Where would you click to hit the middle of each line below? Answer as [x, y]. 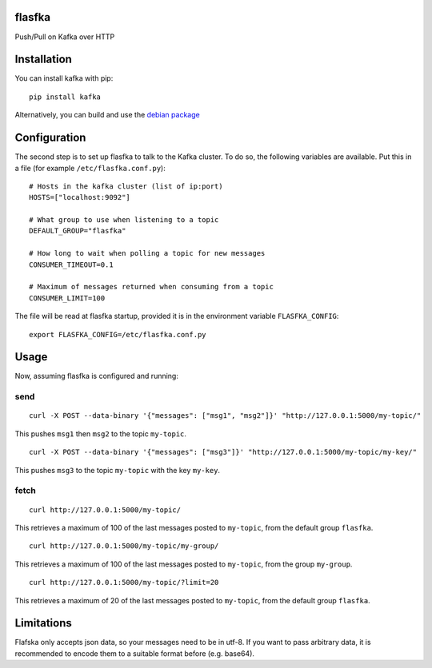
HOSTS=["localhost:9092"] [80, 197]
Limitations [43, 623]
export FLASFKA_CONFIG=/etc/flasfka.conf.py [118, 334]
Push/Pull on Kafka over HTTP [65, 37]
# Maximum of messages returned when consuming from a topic [151, 287]
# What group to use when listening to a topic [124, 220]
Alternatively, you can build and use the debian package [107, 115]
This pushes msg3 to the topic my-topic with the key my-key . [117, 470]
